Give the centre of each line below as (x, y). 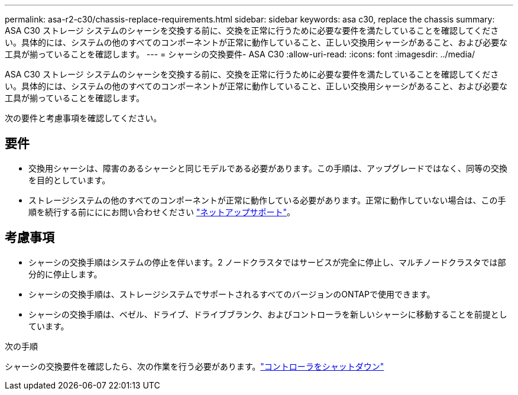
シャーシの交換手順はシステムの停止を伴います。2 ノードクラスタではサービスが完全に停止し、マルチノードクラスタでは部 (267, 262)
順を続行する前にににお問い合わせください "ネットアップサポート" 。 (162, 212)
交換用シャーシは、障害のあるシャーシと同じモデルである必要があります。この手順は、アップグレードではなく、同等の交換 (268, 168)
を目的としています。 (69, 180)
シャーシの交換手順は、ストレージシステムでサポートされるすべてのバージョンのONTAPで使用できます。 (232, 294)
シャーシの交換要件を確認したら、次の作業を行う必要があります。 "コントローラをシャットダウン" (195, 366)
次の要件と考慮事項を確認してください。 (83, 118)
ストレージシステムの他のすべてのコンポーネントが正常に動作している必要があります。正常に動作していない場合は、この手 (267, 200)
